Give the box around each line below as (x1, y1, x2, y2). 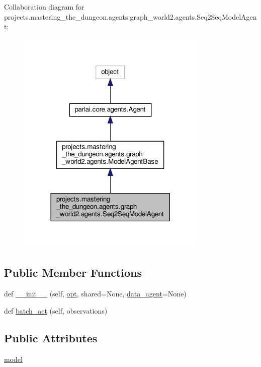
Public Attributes (4, 330, 98, 345)
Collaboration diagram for (4, 2, 84, 12)
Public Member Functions (4, 265, 142, 280)
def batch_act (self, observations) (4, 305, 108, 316)
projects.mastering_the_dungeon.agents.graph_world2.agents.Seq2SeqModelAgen (4, 11, 257, 22)
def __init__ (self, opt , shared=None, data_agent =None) (4, 288, 187, 299)
